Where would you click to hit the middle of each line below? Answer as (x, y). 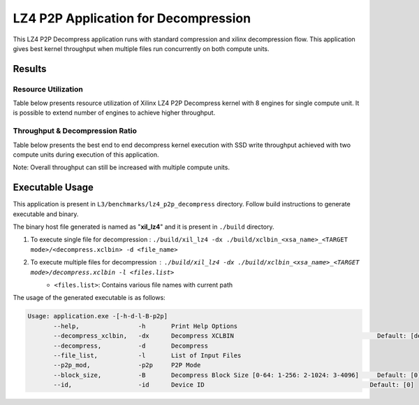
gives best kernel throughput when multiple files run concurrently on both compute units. (141, 48)
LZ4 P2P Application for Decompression (132, 18)
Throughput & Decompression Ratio (75, 131)
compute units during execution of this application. (86, 155)
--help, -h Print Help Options (146, 326)
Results (30, 69)
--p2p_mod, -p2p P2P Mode (127, 365)
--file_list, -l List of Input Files (147, 355)
